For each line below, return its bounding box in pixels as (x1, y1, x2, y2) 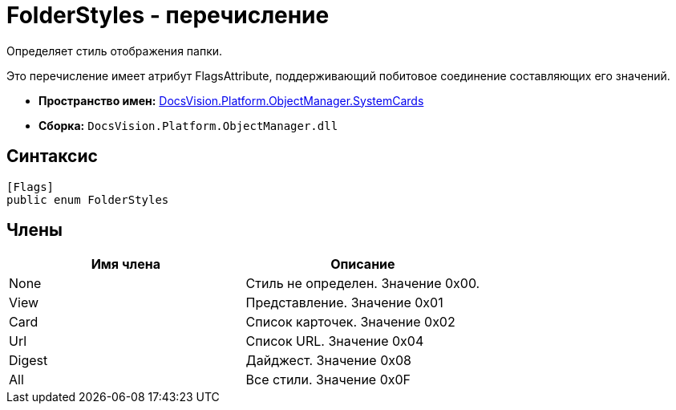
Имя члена (91, 256, 160, 273)
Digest (9, 352, 48, 369)
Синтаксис (6, 146, 98, 167)
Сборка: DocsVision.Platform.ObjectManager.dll (38, 118, 338, 132)
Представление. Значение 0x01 (245, 294, 443, 311)
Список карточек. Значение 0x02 (245, 314, 455, 331)
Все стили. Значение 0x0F (245, 371, 411, 388)
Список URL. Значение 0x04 (245, 333, 424, 350)
